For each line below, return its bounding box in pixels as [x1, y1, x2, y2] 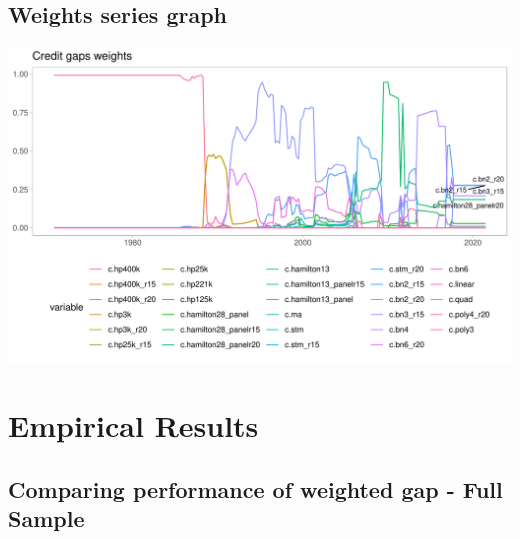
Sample [8, 502, 85, 533]
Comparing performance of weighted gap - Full [8, 473, 503, 504]
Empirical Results [8, 404, 259, 445]
